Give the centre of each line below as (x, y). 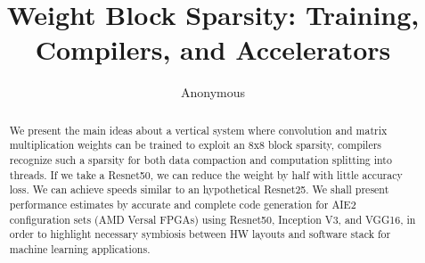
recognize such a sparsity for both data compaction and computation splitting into (200, 160)
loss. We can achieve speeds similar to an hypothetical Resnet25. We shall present (199, 189)
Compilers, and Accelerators (213, 49)
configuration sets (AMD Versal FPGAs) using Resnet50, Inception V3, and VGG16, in (212, 219)
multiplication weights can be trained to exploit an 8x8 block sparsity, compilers (196, 145)
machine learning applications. (80, 248)
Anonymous (213, 92)
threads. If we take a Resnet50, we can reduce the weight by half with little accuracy (206, 174)
